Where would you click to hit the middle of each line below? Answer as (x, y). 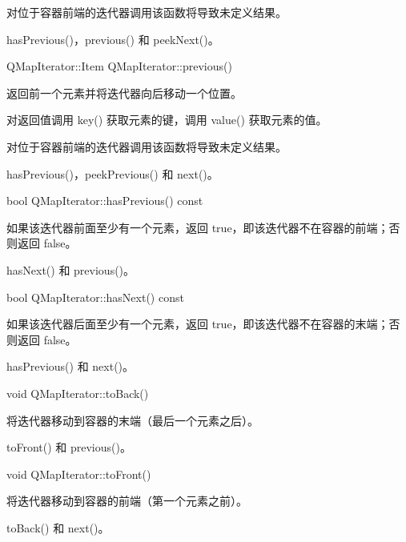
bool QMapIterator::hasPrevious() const (105, 201)
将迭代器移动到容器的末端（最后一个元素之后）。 (133, 420)
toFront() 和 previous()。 (69, 447)
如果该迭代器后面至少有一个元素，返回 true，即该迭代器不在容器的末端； (198, 324)
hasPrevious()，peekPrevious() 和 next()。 (113, 173)
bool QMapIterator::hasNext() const (95, 297)
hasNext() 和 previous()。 (71, 269)
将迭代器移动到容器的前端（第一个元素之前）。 (127, 501)
